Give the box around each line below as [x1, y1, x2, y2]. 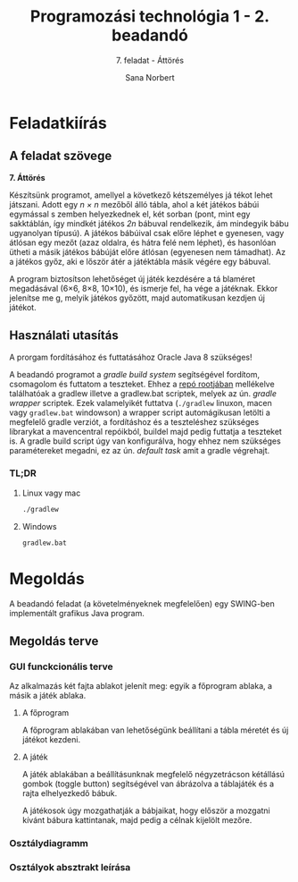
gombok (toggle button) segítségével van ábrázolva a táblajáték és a [21, 778, 275, 789]
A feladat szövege [9, 148, 112, 164]
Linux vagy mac [21, 488, 81, 498]
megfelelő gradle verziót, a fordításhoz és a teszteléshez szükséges [9, 416, 260, 427]
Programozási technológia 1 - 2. [29, 6, 270, 27]
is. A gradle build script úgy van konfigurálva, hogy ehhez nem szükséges [9, 436, 281, 446]
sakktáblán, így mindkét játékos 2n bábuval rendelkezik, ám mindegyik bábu [9, 217, 289, 229]
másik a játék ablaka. [9, 691, 87, 701]
